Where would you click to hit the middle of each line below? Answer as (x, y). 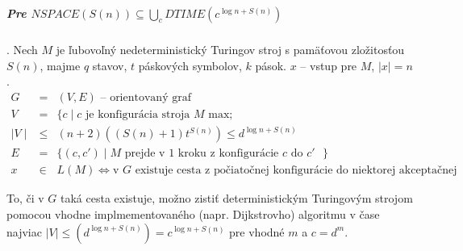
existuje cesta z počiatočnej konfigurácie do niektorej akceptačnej (296, 171)
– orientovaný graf (146, 97)
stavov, (110, 65)
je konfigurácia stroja (138, 114)
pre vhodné (257, 231)
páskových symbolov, (190, 65)
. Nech (22, 49)
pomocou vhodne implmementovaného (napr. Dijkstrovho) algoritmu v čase (193, 213)
